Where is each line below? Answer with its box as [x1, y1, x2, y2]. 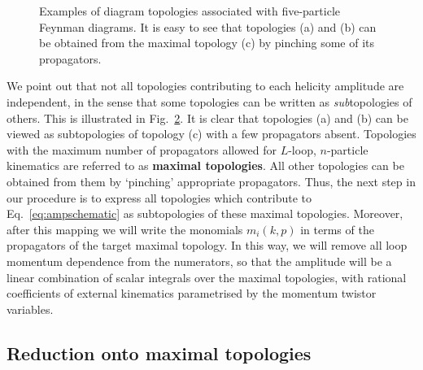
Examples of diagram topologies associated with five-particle [39, 2, 341, 19]
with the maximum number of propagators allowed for [7, 141, 277, 158]
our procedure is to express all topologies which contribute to [7, 189, 312, 206]
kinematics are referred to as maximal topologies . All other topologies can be [7, 157, 404, 174]
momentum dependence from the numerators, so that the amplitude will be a [7, 252, 392, 269]
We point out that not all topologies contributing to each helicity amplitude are [7, 77, 404, 94]
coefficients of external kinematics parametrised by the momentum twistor [7, 285, 377, 302]
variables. [7, 300, 54, 317]
